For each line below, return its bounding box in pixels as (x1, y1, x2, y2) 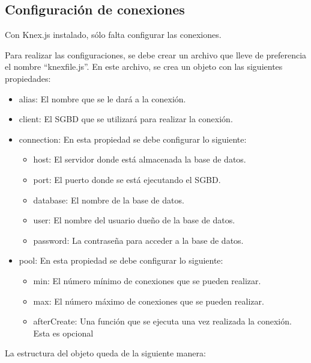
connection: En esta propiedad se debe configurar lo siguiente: (19, 132, 247, 145)
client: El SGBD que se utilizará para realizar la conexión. (19, 113, 233, 125)
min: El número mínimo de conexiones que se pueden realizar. (33, 274, 261, 287)
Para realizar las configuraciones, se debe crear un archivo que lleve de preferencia (5, 48, 307, 61)
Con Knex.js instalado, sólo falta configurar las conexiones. (5, 28, 222, 41)
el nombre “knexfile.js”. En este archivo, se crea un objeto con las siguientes (5, 60, 283, 73)
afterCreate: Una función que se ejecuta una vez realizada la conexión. (33, 315, 292, 327)
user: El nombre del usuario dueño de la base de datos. (33, 214, 235, 226)
